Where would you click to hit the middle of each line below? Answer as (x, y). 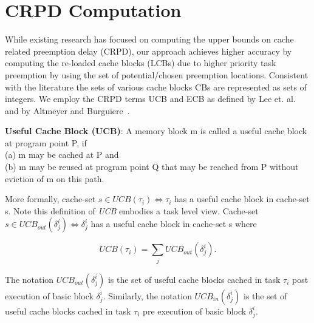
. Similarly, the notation (147, 295)
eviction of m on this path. (55, 178)
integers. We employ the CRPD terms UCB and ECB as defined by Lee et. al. (150, 99)
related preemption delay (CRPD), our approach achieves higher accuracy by (148, 51)
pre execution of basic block (195, 311)
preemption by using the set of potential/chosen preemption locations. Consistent (157, 74)
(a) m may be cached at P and (62, 155)
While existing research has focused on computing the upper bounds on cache (149, 39)
